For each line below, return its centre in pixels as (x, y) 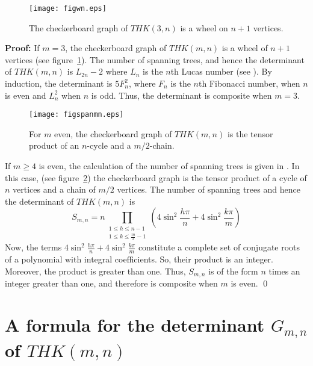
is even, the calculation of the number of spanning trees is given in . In (169, 166)
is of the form (233, 271)
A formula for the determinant (135, 325)
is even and (26, 95)
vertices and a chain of (54, 189)
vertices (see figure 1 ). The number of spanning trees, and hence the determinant (155, 59)
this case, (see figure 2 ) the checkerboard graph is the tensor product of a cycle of (156, 177)
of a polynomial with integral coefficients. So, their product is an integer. (139, 259)
